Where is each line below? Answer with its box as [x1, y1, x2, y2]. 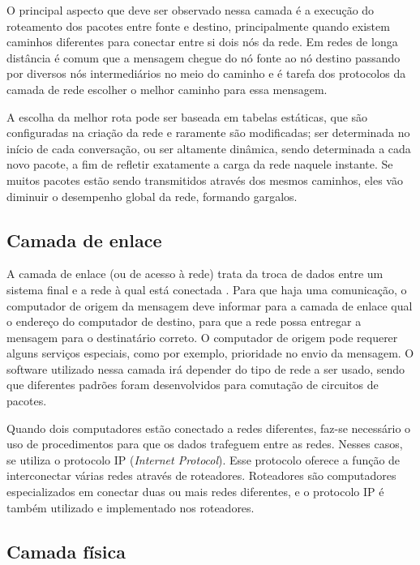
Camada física [6, 538, 126, 563]
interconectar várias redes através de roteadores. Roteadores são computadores [6, 467, 396, 484]
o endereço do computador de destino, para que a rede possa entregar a [6, 313, 362, 330]
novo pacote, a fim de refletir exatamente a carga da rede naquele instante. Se [6, 156, 393, 173]
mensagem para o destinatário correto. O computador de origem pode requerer [6, 328, 398, 345]
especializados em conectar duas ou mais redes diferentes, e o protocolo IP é [6, 483, 384, 500]
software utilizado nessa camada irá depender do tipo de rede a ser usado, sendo [6, 360, 405, 377]
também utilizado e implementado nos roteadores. [6, 499, 255, 516]
